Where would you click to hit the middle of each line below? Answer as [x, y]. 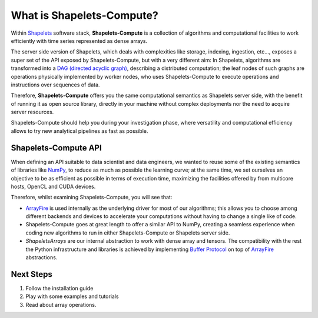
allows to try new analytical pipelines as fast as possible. [79, 131]
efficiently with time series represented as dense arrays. [79, 41]
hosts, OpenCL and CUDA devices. [53, 186]
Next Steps [32, 274]
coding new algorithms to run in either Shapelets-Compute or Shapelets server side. [128, 233]
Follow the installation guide [59, 288]
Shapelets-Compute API [57, 148]
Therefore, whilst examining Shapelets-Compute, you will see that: [92, 198]
